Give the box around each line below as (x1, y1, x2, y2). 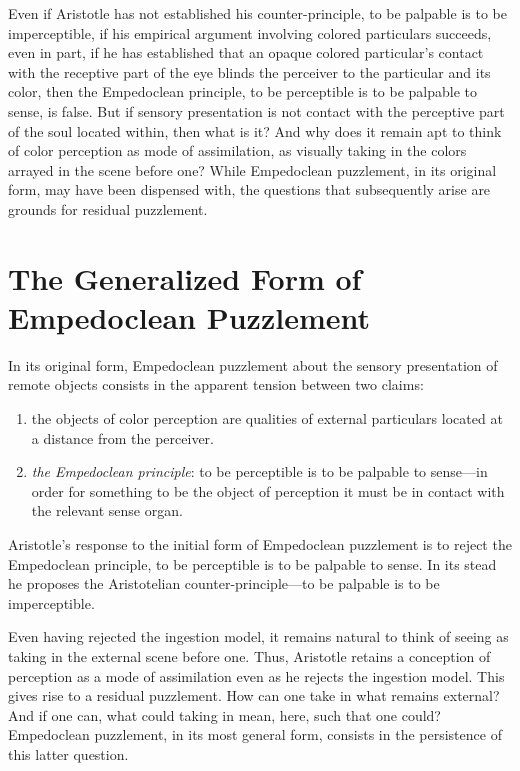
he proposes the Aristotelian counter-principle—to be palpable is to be (8, 573, 440, 594)
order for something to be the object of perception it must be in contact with (31, 480, 505, 501)
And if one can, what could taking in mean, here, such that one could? (8, 704, 441, 725)
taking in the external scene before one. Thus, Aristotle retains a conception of (8, 645, 491, 666)
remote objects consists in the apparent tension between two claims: (8, 374, 424, 395)
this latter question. (8, 743, 129, 764)
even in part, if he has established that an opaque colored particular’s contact (8, 42, 484, 63)
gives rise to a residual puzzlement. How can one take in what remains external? (8, 685, 500, 706)
